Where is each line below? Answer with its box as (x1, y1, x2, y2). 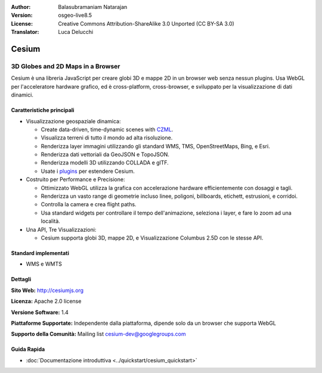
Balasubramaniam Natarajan (58, 4, 128, 10)
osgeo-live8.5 (58, 12, 92, 19)
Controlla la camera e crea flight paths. (41, 201, 137, 208)
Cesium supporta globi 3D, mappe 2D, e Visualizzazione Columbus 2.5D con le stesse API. (41, 234, 264, 241)
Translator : (11, 29, 39, 36)
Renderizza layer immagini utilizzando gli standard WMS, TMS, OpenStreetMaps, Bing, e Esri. (41, 142, 271, 150)
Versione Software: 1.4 (11, 309, 69, 316)
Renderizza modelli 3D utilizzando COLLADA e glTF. (41, 159, 169, 166)
